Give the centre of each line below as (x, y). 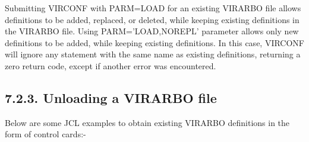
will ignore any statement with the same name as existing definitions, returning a (153, 54)
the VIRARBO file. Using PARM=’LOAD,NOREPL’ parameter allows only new (152, 31)
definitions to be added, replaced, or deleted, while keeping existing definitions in (152, 19)
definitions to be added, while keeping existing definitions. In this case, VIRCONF (155, 42)
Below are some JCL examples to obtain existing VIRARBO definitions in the (147, 122)
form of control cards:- (45, 134)
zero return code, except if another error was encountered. (111, 65)
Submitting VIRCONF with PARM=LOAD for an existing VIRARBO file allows (153, 8)
